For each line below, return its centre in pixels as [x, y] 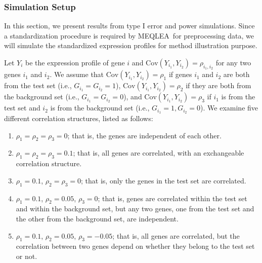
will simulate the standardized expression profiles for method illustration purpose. [131, 45]
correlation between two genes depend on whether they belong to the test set [135, 246]
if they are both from [219, 85]
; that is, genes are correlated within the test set [172, 198]
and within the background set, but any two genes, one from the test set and [135, 209]
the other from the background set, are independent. [97, 219]
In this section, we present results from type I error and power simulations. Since [129, 26]
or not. [27, 256]
